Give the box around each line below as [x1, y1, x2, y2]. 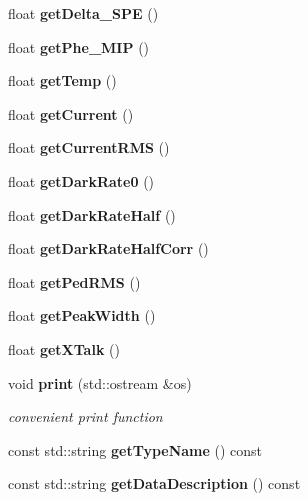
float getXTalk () [8, 338, 120, 359]
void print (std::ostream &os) [8, 372, 192, 393]
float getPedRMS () [8, 271, 141, 292]
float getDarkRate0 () [8, 170, 155, 191]
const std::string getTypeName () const [8, 439, 263, 460]
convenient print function [8, 406, 163, 427]
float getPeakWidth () [8, 305, 156, 326]
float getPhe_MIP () [8, 36, 150, 57]
